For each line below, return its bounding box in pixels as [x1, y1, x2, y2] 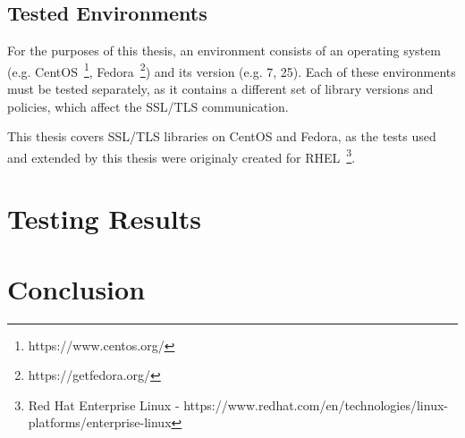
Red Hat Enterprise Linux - [28, 395, 180, 414]
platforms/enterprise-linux [28, 413, 172, 432]
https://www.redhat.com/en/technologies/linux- [183, 395, 448, 414]
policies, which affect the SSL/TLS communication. [7, 97, 289, 115]
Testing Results [7, 200, 202, 237]
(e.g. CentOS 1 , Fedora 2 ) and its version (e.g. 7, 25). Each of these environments [7, 59, 456, 80]
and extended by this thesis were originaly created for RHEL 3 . [7, 145, 356, 166]
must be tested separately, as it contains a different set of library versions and [7, 80, 434, 98]
